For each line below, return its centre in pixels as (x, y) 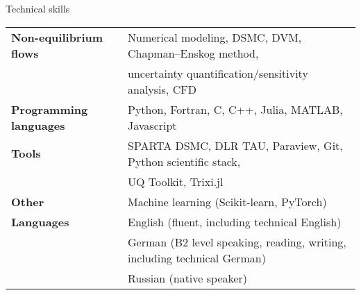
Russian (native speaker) (188, 278)
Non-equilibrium (57, 37)
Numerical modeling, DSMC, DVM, (215, 37)
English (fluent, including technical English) (235, 221)
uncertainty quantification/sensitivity (218, 73)
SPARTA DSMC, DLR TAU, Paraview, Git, (235, 145)
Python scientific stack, (184, 161)
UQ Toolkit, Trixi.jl (176, 181)
